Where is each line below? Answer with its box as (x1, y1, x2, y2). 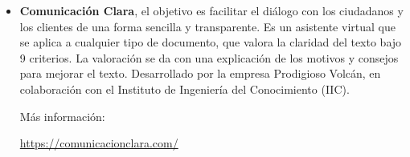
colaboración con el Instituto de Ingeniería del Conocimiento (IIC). (19, 80, 350, 97)
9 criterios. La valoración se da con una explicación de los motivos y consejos (19, 49, 399, 66)
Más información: (19, 107, 105, 124)
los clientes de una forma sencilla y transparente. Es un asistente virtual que (19, 18, 396, 34)
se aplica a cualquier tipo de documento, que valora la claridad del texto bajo (19, 34, 402, 50)
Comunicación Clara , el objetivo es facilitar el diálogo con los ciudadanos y (19, 2, 404, 18)
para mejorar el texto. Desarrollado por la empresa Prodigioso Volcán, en (19, 65, 381, 82)
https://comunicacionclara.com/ (19, 135, 178, 151)
